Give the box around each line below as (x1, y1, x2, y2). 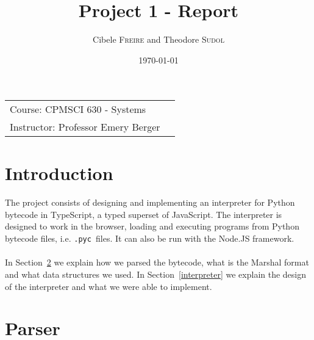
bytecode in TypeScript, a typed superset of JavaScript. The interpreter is (5, 208, 282, 220)
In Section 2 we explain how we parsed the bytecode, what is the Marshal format (5, 256, 309, 269)
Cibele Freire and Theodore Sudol (93, 33, 224, 46)
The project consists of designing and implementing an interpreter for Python (5, 196, 295, 209)
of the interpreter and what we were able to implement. (5, 280, 212, 292)
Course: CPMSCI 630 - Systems (10, 102, 146, 117)
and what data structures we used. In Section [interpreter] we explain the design (5, 267, 307, 280)
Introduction (5, 160, 113, 185)
